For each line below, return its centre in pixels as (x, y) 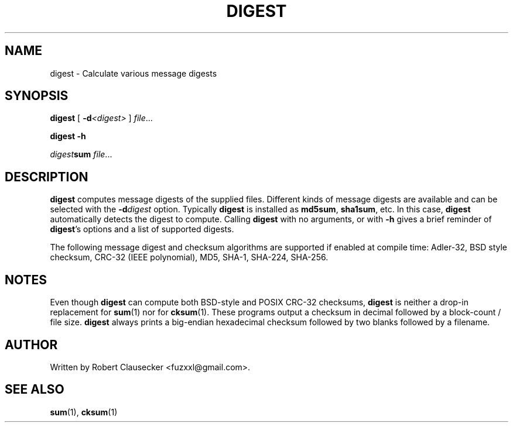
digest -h (68, 136)
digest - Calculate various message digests (134, 73)
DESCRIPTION (47, 177)
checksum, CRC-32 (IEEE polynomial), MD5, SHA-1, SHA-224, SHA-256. (189, 257)
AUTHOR (31, 345)
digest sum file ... (81, 154)
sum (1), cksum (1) (84, 412)
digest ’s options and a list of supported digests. (142, 229)
